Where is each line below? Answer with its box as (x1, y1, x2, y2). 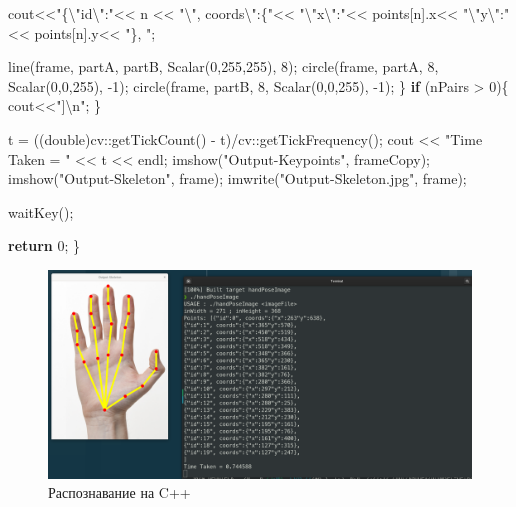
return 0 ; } (8, 235, 81, 256)
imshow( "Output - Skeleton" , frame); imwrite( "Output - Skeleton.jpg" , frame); (8, 168, 467, 189)
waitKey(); (8, 201, 74, 222)
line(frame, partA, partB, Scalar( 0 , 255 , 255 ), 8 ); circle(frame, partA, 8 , (8, 56, 439, 77)
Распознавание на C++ (48, 482, 191, 503)
